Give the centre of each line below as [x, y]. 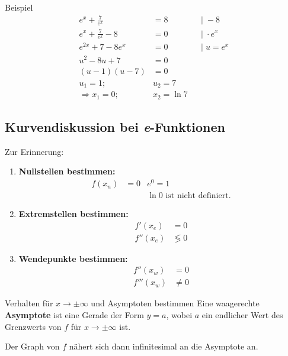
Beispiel [19, 7]
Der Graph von [32, 346]
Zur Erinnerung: [34, 151]
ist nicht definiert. [198, 196]
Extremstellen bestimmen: [73, 214]
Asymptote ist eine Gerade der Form [74, 315]
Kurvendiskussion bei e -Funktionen [115, 126]
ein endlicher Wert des [242, 315]
